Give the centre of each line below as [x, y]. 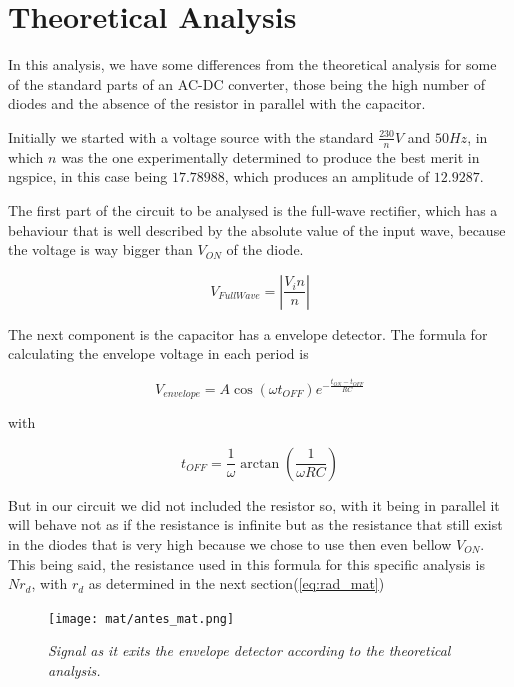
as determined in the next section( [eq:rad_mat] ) [236, 583]
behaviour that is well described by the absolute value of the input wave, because [257, 229]
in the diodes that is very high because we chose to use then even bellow [230, 543]
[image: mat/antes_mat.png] [141, 618]
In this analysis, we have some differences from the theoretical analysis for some [252, 64]
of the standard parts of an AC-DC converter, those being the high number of [247, 83]
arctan [260, 463]
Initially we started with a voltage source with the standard [191, 136]
